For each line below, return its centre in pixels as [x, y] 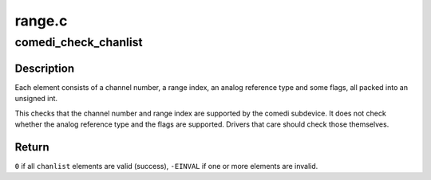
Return [32, 147]
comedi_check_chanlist [79, 42]
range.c [41, 21]
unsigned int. [36, 99]
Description [45, 68]
